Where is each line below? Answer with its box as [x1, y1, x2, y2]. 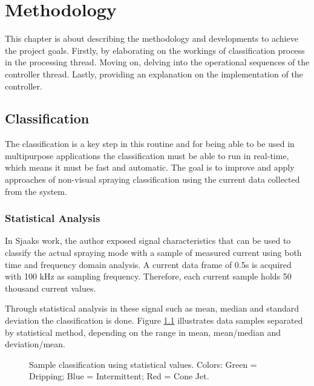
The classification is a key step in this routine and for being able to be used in [5, 137, 295, 150]
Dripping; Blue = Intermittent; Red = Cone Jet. [29, 370, 209, 382]
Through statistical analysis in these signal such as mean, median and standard [5, 302, 299, 315]
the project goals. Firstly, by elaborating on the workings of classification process [5, 44, 305, 56]
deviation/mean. [5, 338, 65, 350]
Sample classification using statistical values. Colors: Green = [29, 358, 257, 370]
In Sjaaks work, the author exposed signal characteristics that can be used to [5, 234, 291, 247]
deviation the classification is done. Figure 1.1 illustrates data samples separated [5, 314, 303, 327]
